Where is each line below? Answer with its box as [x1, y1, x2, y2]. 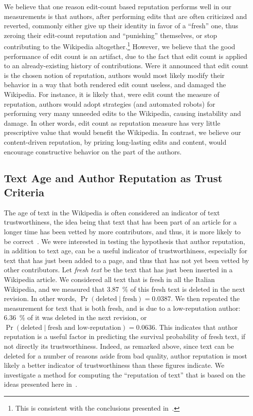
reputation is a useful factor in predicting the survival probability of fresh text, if [4, 331, 246, 341]
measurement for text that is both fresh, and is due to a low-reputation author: [4, 303, 240, 313]
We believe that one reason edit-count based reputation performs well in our [4, 1, 232, 11]
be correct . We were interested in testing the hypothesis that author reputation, [4, 236, 245, 246]
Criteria [4, 184, 44, 199]
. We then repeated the [171, 293, 240, 303]
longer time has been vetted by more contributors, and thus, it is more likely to [4, 226, 241, 236]
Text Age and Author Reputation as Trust [4, 170, 223, 185]
